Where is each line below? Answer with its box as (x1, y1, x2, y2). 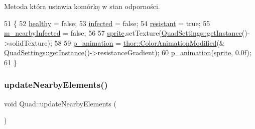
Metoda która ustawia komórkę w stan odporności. (4, 1, 160, 11)
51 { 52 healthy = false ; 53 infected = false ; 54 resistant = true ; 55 (4, 18, 210, 28)
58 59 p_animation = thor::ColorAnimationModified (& (54, 37, 225, 48)
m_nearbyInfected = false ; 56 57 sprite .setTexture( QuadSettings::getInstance (4, 28, 242, 38)
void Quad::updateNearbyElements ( (4, 98, 116, 108)
